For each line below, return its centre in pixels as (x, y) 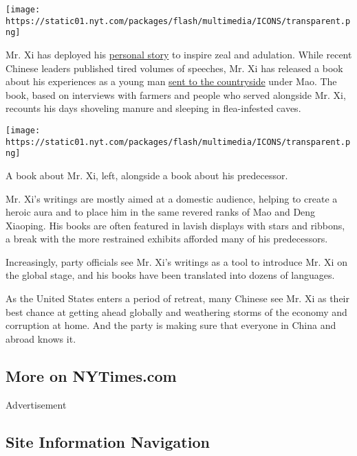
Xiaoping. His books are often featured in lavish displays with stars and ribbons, (175, 225)
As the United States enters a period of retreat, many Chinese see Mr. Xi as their (177, 298)
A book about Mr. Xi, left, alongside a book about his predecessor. (147, 175)
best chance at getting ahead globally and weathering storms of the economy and (176, 311)
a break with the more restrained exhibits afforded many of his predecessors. (167, 239)
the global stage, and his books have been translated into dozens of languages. (170, 275)
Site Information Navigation (108, 441)
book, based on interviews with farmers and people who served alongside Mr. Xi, (176, 94)
